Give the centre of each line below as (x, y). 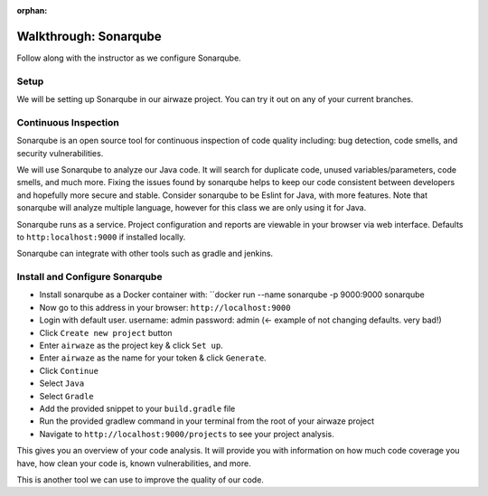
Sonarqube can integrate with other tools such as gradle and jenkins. (145, 254)
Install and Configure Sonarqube (89, 277)
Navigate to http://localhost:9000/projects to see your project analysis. (187, 434)
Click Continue (69, 370)
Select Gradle (66, 396)
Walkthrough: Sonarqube (89, 36)
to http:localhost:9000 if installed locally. (101, 237)
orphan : (32, 10)
